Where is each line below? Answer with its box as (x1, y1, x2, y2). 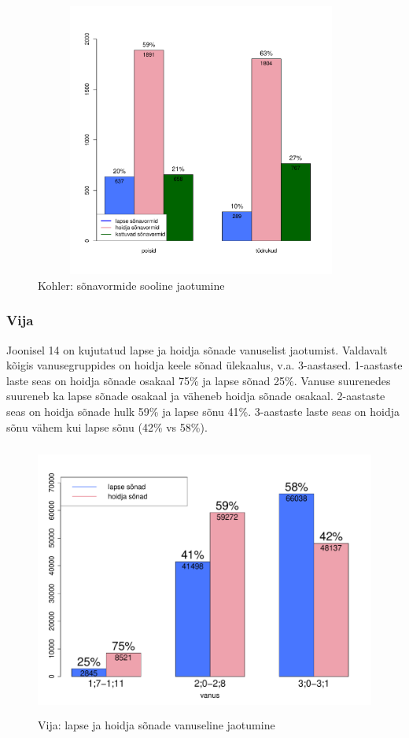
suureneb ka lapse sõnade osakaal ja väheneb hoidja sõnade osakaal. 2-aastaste (6, 388, 385, 404)
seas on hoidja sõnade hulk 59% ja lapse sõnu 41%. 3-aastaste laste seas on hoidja (6, 402, 400, 419)
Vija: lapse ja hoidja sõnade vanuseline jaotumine (38, 716, 275, 732)
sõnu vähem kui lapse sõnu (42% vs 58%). (6, 418, 208, 435)
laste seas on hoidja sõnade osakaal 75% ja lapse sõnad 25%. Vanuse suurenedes (6, 372, 391, 388)
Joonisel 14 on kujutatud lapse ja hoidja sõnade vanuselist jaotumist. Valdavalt (6, 341, 388, 358)
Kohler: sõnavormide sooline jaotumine (38, 276, 225, 293)
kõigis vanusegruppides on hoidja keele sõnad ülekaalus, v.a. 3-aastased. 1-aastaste (6, 357, 403, 373)
